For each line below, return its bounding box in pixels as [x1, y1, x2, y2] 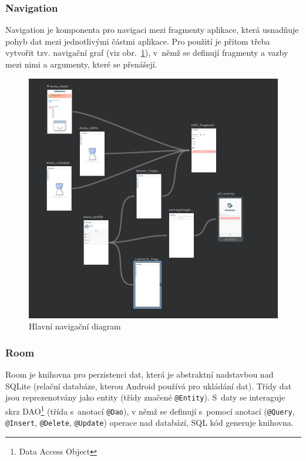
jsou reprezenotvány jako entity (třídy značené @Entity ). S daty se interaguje [5, 391, 285, 403]
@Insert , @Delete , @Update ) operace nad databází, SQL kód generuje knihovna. [5, 416, 294, 429]
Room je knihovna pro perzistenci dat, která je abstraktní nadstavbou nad [5, 368, 274, 381]
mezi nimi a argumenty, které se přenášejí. [5, 58, 157, 70]
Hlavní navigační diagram [29, 320, 121, 332]
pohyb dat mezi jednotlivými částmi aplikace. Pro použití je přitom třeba [5, 35, 270, 47]
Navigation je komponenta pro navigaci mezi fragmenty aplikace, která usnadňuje [5, 23, 299, 36]
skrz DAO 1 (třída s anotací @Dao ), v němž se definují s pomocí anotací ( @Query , [5, 403, 295, 417]
